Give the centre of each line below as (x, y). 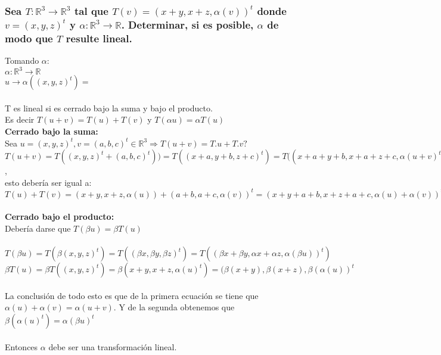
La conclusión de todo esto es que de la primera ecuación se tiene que (132, 295)
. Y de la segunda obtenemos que (174, 307)
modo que (29, 38)
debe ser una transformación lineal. (113, 346)
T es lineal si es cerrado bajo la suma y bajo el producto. (109, 108)
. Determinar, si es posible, (187, 24)
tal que (91, 10)
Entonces (21, 346)
